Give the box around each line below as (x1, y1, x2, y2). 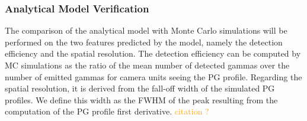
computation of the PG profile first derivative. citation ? (5, 105, 209, 117)
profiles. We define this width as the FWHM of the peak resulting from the (5, 93, 278, 106)
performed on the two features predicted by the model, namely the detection (5, 35, 283, 48)
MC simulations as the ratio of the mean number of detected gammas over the (5, 59, 290, 71)
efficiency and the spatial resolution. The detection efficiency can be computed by (5, 47, 301, 60)
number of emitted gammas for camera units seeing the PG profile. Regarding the (5, 70, 302, 83)
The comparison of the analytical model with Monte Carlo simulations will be (5, 24, 287, 37)
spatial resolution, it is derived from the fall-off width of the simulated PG (5, 82, 275, 94)
